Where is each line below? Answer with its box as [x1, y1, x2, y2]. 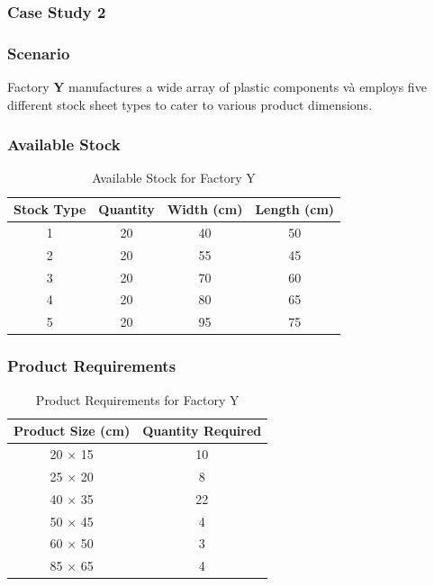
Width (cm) [167, 200, 243, 219]
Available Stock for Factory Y [92, 168, 256, 187]
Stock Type [14, 200, 86, 219]
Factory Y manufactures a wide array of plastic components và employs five [7, 77, 427, 96]
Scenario [7, 41, 70, 64]
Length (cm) [255, 200, 335, 219]
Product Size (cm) [14, 421, 131, 440]
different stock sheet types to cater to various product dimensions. [7, 95, 373, 113]
